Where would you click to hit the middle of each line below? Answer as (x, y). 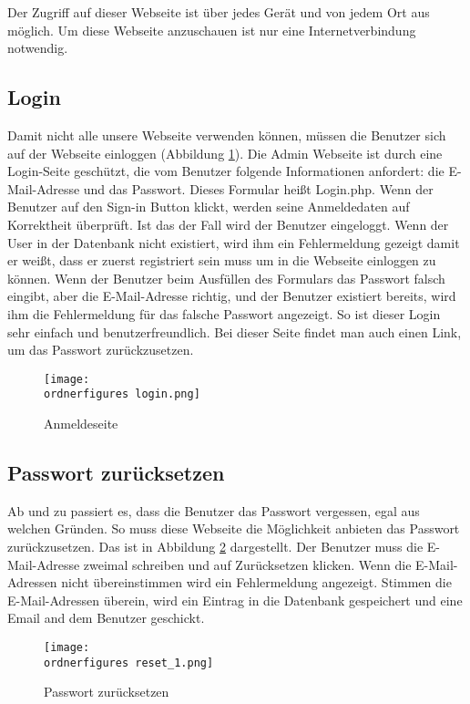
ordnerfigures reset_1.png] (129, 663)
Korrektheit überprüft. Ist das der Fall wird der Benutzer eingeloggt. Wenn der (228, 224)
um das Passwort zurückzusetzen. (101, 350)
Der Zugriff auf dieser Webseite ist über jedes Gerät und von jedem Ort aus (219, 12)
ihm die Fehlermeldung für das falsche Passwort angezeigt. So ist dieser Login (224, 313)
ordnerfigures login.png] (122, 394)
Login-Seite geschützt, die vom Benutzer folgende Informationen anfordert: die (226, 171)
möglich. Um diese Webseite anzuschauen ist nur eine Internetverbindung (212, 30)
